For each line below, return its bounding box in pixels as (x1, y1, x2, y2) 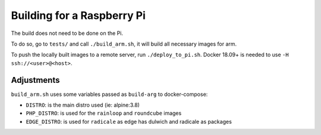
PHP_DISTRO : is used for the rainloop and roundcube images (26, 110, 182, 117)
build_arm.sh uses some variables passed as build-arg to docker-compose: (11, 91, 208, 98)
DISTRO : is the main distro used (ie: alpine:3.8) (26, 101, 140, 109)
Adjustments (11, 75, 60, 85)
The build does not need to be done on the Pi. (11, 30, 124, 37)
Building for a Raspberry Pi (11, 9, 146, 22)
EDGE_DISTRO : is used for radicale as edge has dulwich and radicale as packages (26, 118, 232, 125)
